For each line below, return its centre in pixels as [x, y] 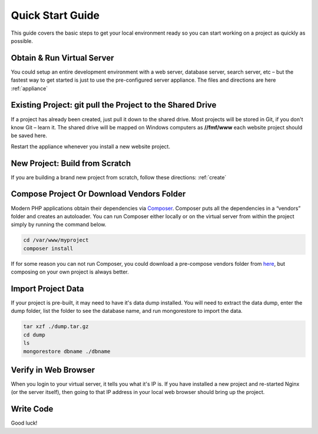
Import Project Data [47, 288]
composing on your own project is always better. [70, 272]
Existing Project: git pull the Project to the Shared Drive [114, 105]
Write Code [32, 409]
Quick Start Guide [55, 15]
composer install [48, 248]
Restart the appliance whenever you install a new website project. [91, 146]
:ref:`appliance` [29, 88]
